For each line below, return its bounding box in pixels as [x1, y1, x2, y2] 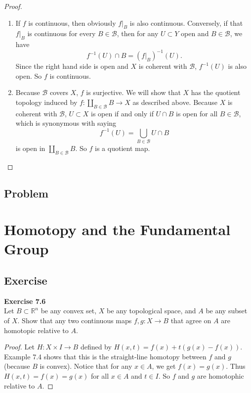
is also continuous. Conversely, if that [129, 17, 243, 28]
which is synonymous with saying [15, 118, 117, 128]
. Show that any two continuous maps [17, 315, 132, 325]
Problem [4, 185, 48, 200]
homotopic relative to [4, 325, 69, 335]
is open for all [176, 108, 218, 118]
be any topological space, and [107, 305, 196, 316]
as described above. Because [132, 97, 218, 107]
